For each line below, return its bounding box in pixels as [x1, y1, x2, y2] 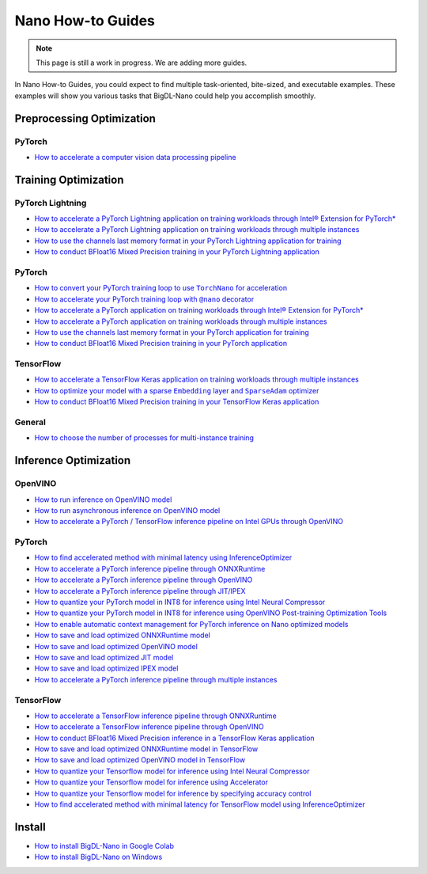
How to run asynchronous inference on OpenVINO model [34, 505, 221, 515]
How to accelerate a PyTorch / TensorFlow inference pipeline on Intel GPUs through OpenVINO [34, 517, 344, 526]
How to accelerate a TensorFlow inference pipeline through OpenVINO [34, 722, 264, 731]
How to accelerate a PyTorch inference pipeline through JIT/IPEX [34, 586, 246, 595]
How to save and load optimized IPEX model [34, 663, 179, 673]
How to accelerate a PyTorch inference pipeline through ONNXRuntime [34, 564, 266, 573]
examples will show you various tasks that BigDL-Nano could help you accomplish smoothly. [14, 91, 316, 101]
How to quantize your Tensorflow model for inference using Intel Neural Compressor [34, 766, 310, 776]
